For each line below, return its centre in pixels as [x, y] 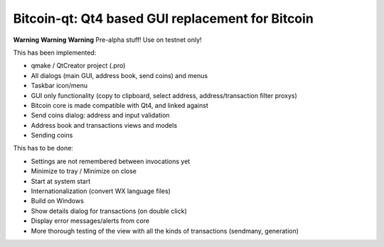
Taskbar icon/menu [59, 86]
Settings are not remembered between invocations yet [111, 161]
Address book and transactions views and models [104, 125]
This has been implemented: [55, 53]
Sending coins [52, 136]
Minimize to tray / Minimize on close [84, 171]
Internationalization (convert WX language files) [101, 191]
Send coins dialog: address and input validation [100, 115]
